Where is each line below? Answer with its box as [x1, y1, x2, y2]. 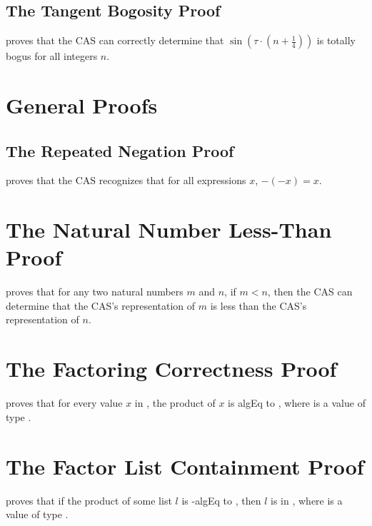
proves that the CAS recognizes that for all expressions [6, 173, 246, 188]
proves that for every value [6, 395, 123, 410]
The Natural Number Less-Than [6, 215, 332, 244]
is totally [316, 33, 356, 48]
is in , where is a [271, 492, 343, 507]
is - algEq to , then [181, 492, 261, 507]
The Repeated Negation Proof [6, 139, 234, 161]
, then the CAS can [267, 284, 353, 299]
